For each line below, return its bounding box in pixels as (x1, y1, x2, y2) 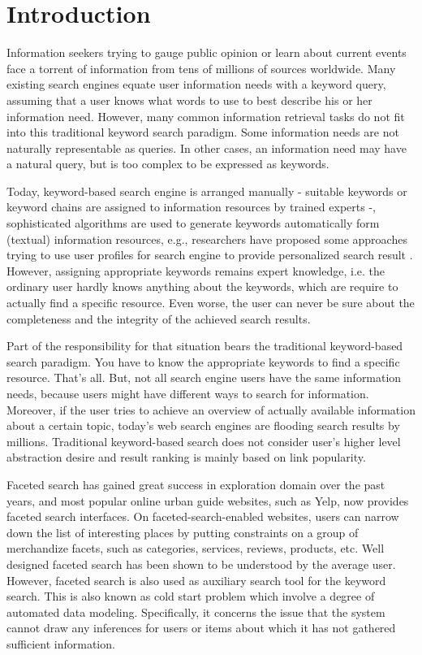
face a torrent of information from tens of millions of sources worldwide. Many (6, 59, 396, 76)
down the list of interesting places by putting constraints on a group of (6, 523, 359, 540)
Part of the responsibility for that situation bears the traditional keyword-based (6, 337, 403, 354)
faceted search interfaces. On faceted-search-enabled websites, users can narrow (6, 508, 399, 525)
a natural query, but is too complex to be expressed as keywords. (6, 155, 329, 172)
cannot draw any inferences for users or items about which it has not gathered (6, 619, 396, 636)
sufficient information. (6, 635, 115, 652)
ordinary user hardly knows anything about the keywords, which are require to (6, 278, 398, 295)
